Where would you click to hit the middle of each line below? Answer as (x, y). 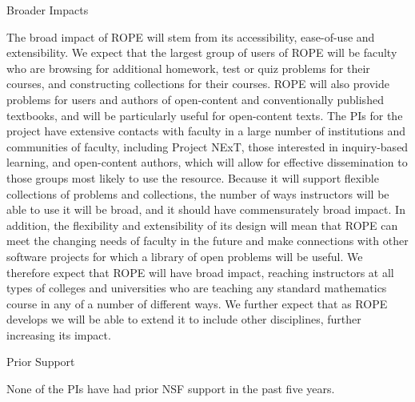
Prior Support (41, 362)
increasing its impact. (59, 334)
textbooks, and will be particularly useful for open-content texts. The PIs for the (205, 115)
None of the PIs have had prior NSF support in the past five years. (171, 389)
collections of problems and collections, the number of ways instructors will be (198, 193)
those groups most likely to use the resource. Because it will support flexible (193, 177)
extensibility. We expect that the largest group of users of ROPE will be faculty (202, 52)
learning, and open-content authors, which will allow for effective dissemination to (207, 162)
